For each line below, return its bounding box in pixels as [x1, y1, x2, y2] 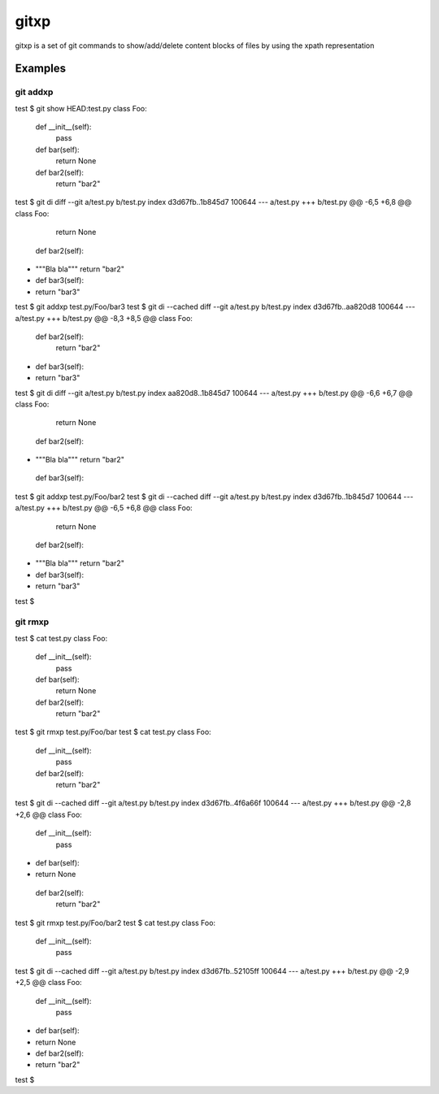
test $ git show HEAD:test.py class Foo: [15, 103, 147, 113]
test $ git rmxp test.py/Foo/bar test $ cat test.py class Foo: [15, 727, 211, 737]
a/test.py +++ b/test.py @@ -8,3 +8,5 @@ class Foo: [15, 313, 193, 323]
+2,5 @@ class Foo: [15, 978, 82, 988]
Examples [15, 62, 67, 76]
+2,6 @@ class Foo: [15, 810, 83, 819]
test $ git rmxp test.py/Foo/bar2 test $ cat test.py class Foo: [15, 918, 215, 927]
